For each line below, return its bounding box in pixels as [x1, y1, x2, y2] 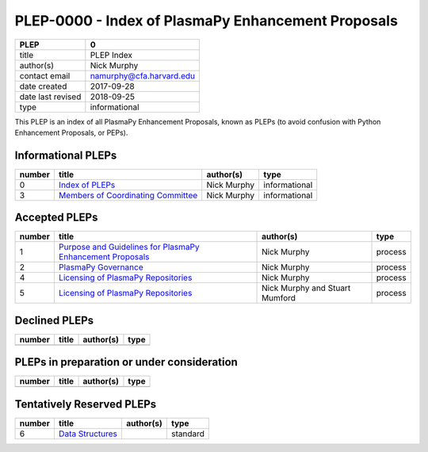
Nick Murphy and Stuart [262, 282, 351, 293]
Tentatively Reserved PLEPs [14, 397, 157, 411]
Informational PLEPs [14, 148, 117, 162]
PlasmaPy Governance [58, 262, 143, 273]
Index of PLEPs [58, 179, 116, 190]
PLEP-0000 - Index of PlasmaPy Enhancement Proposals [14, 12, 398, 29]
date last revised [19, 91, 82, 102]
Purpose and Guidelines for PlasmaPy [58, 242, 200, 253]
